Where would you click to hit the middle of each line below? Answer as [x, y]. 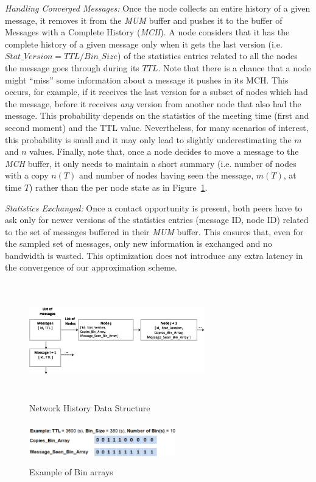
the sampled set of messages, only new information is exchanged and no [139, 243]
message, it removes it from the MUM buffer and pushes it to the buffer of [144, 20]
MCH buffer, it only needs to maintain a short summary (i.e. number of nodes [151, 163]
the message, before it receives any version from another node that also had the [153, 103]
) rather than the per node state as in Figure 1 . [118, 187]
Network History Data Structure [90, 407]
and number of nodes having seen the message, [166, 175]
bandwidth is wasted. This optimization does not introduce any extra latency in [154, 255]
